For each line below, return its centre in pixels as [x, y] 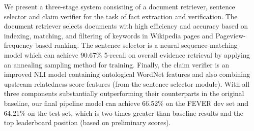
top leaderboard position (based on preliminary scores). [87, 122]
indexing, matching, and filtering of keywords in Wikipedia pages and [109, 35]
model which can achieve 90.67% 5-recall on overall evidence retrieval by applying [127, 54]
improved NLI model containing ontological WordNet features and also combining [127, 74]
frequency [18, 45]
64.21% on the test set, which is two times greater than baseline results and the [124, 113]
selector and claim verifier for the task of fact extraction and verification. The [121, 16]
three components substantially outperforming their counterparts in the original [124, 93]
